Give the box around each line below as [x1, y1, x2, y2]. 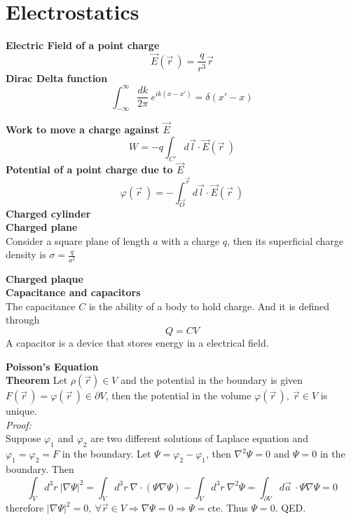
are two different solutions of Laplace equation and [90, 431, 308, 446]
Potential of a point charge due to [6, 162, 173, 177]
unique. [6, 404, 37, 418]
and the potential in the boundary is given [121, 373, 303, 387]
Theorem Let [6, 373, 68, 387]
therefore [6, 500, 44, 515]
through [6, 312, 40, 327]
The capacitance [6, 298, 76, 313]
